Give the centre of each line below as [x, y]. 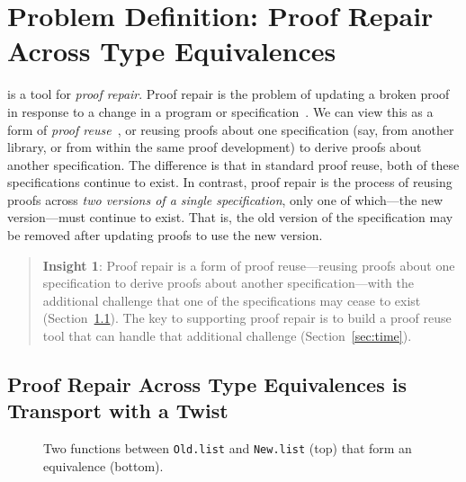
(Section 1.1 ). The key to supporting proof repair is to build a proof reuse [247, 318]
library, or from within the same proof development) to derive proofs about [215, 147]
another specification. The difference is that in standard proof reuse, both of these [233, 164]
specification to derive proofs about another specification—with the [229, 283]
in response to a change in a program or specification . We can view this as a [220, 111]
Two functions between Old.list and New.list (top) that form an [228, 448]
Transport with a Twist [118, 411]
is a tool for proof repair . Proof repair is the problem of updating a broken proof [229, 94]
